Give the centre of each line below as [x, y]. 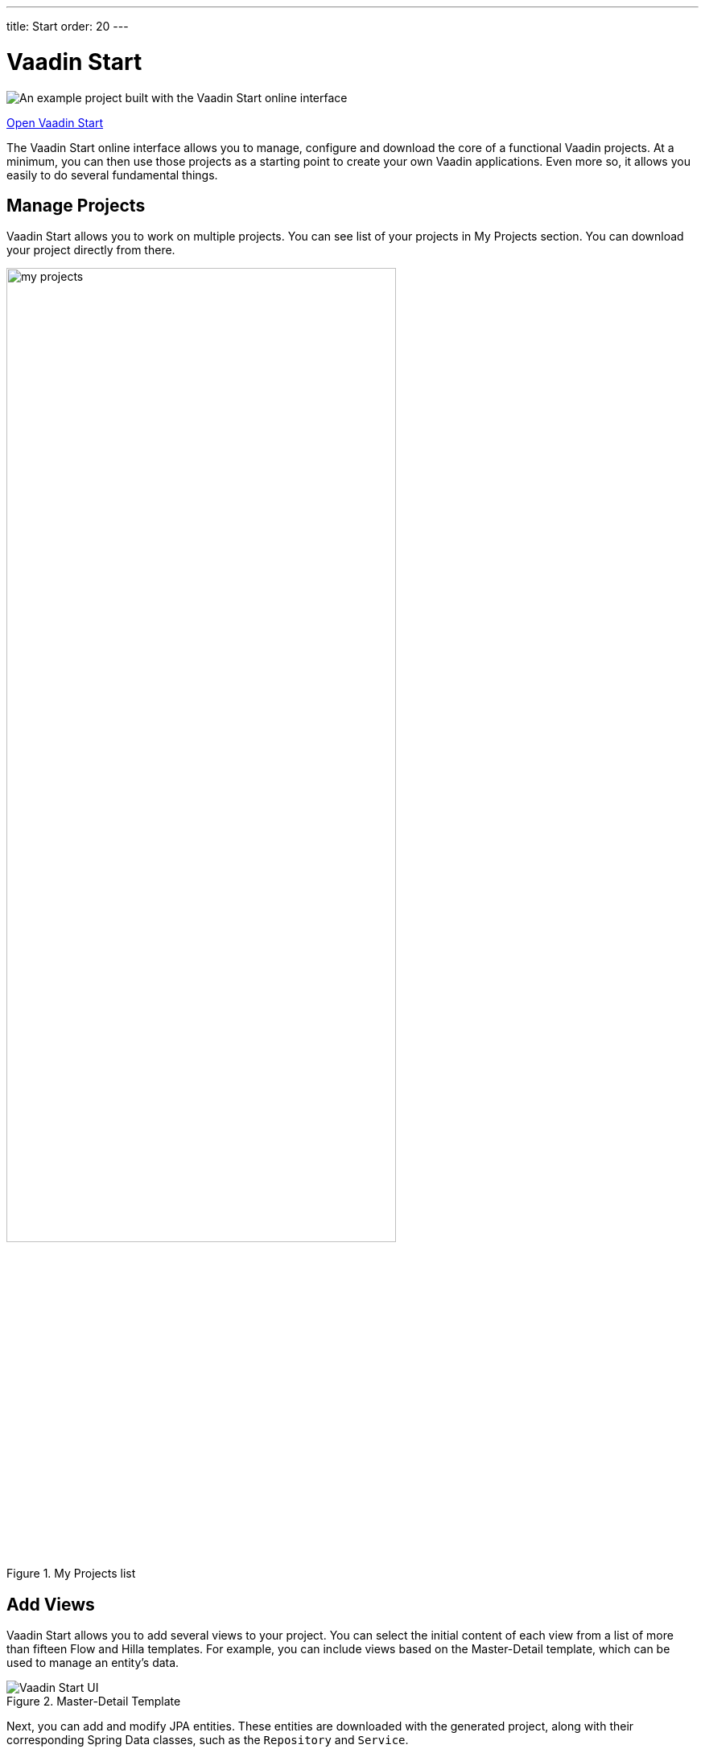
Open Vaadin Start [55, 122]
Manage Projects [76, 205]
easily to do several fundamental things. [112, 175]
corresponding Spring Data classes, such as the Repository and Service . [208, 1740]
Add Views [51, 1604]
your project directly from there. [91, 250]
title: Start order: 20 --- [68, 26]
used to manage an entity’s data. [93, 1663]
